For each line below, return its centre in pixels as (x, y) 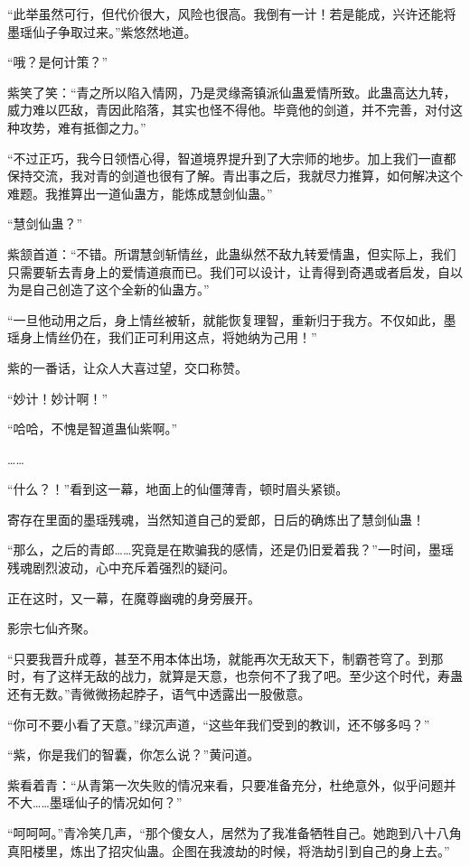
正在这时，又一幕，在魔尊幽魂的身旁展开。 (134, 597)
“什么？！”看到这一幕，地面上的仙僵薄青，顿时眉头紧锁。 (178, 489)
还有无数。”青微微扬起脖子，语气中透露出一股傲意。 (159, 694)
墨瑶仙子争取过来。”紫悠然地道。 (102, 31)
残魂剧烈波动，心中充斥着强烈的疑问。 (121, 568)
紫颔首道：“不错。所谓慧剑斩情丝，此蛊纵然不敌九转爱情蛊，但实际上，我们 (232, 253)
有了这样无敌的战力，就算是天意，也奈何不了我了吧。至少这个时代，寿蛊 (247, 676)
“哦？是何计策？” (58, 62)
